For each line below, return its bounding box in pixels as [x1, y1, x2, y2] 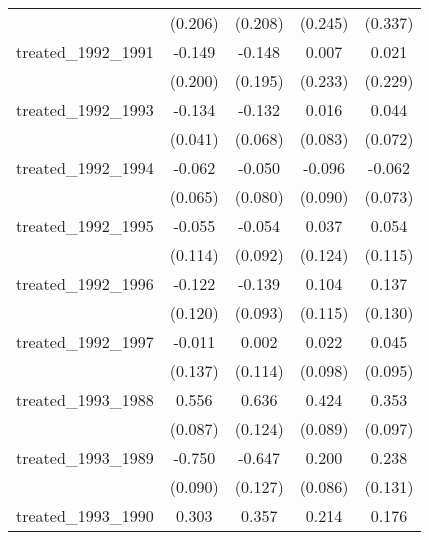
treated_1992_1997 [16, 330, 154, 353]
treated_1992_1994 [16, 156, 154, 179]
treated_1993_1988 [16, 388, 154, 411]
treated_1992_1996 [16, 272, 154, 295]
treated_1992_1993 [16, 98, 154, 121]
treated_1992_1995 [16, 214, 154, 237]
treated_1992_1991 [16, 40, 154, 63]
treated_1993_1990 [16, 504, 154, 527]
